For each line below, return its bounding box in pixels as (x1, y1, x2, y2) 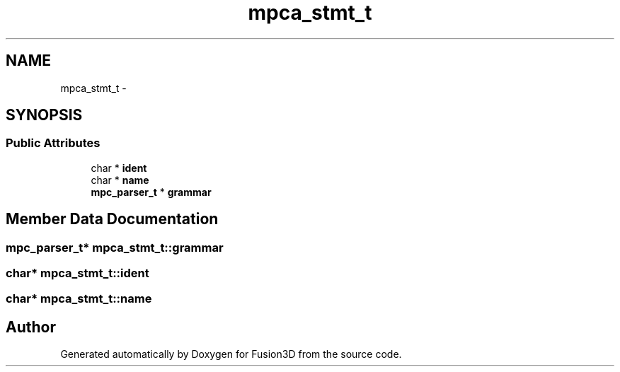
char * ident (91, 161, 147, 174)
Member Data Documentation (6, 210, 219, 228)
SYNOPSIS (6, 106, 83, 124)
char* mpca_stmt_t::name (6, 291, 152, 306)
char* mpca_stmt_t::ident (6, 266, 149, 281)
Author (6, 318, 56, 336)
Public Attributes (6, 136, 101, 151)
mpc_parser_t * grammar (91, 185, 212, 198)
